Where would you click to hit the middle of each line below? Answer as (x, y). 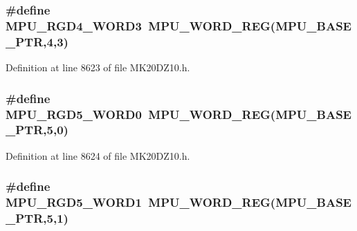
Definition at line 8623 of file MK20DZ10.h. (98, 67)
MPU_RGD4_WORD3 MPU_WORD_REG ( (141, 25)
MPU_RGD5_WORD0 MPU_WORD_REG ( (141, 114)
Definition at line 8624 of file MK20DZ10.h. (98, 155)
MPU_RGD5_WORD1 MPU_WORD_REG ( (141, 202)
